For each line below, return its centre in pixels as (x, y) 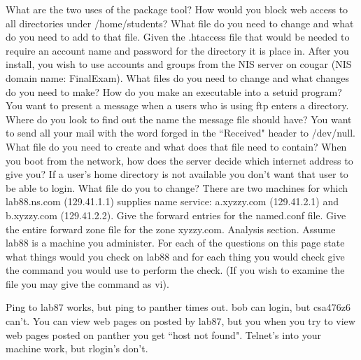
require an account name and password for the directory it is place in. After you (177, 50)
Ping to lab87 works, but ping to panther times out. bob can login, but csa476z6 (178, 307)
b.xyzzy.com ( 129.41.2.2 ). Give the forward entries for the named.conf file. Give (176, 215)
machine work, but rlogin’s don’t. (77, 348)
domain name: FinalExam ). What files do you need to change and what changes (177, 77)
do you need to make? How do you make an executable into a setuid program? (174, 91)
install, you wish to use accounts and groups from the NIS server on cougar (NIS (179, 64)
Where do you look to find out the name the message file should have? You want (179, 119)
